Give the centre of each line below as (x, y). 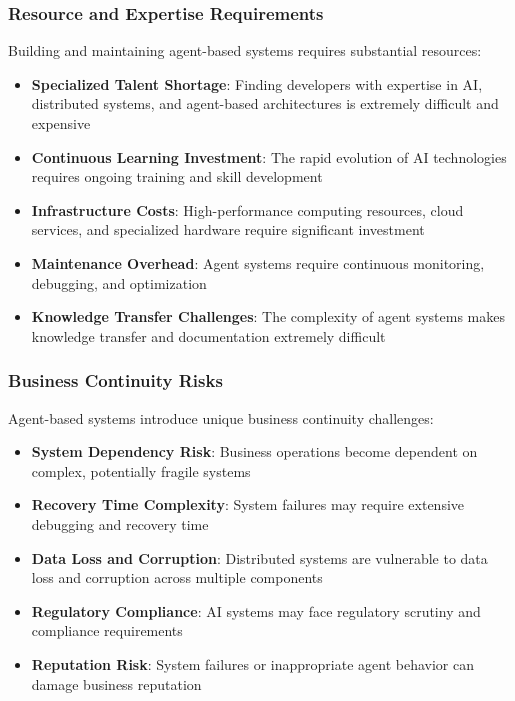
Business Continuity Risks (115, 380)
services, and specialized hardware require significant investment (228, 229)
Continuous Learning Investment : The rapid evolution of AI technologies (269, 156)
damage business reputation (116, 683)
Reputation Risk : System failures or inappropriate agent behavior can (252, 663)
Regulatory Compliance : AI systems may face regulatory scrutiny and (256, 610)
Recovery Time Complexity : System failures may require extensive (248, 504)
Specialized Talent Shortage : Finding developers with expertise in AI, (257, 83)
